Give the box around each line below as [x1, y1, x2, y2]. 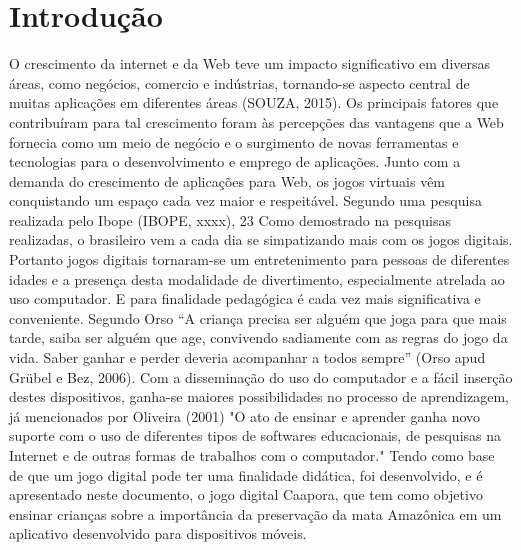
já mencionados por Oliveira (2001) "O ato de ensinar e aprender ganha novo [9, 405, 481, 426]
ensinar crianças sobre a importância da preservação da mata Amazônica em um [9, 503, 502, 524]
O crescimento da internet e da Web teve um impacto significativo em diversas [9, 53, 491, 74]
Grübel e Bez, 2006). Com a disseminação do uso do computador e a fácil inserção [9, 366, 513, 387]
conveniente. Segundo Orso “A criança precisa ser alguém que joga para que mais [9, 307, 507, 328]
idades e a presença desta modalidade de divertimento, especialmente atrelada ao [9, 268, 505, 289]
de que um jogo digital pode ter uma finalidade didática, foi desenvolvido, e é [9, 464, 483, 485]
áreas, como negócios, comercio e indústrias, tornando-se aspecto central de [9, 72, 470, 93]
